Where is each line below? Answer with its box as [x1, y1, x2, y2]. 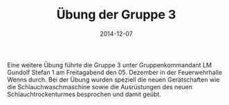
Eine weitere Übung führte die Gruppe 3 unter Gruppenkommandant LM [7, 60, 212, 69]
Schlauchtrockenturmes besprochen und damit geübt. [7, 90, 161, 98]
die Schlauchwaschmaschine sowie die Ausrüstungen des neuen [7, 82, 192, 91]
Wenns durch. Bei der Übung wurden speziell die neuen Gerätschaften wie [7, 75, 220, 84]
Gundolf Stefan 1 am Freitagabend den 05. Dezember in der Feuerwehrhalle [7, 68, 223, 76]
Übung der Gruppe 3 [56, 7, 176, 23]
